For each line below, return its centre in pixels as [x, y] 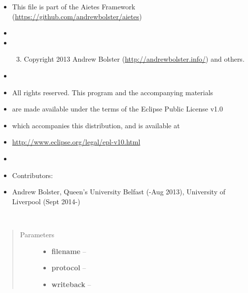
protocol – [69, 268]
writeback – [71, 284]
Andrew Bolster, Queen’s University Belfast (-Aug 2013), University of [119, 192]
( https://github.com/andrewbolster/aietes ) [77, 16]
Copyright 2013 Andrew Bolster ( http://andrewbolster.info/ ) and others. [134, 59]
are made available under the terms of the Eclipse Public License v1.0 [117, 109]
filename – [69, 251]
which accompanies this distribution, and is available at [96, 125]
